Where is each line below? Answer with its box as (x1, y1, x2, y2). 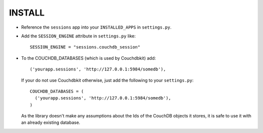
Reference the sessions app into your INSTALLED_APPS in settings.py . (21, 24, 171, 30)
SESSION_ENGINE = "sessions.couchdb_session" (30, 44, 141, 50)
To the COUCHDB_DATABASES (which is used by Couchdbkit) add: (21, 55, 156, 61)
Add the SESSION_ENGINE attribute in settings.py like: (21, 33, 136, 39)
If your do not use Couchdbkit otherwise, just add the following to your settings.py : (21, 77, 194, 83)
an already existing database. (21, 119, 80, 126)
